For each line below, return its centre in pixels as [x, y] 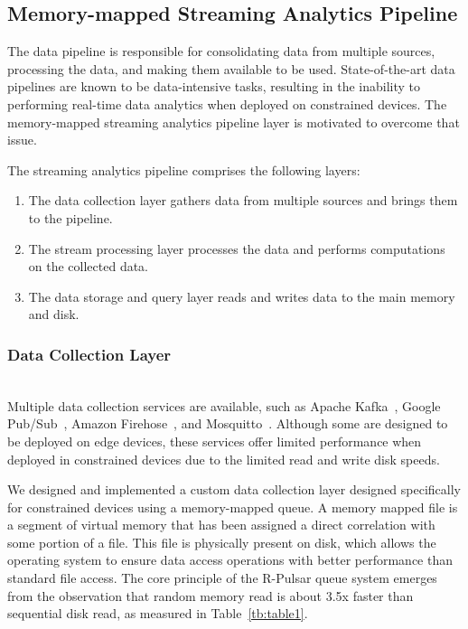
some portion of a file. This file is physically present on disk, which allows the [222, 542]
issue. [22, 140]
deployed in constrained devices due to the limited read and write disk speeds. [224, 459]
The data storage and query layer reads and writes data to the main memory [242, 296]
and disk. [54, 314]
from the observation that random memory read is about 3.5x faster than [211, 595]
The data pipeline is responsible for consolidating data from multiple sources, [221, 51]
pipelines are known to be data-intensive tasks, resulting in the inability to [214, 86]
